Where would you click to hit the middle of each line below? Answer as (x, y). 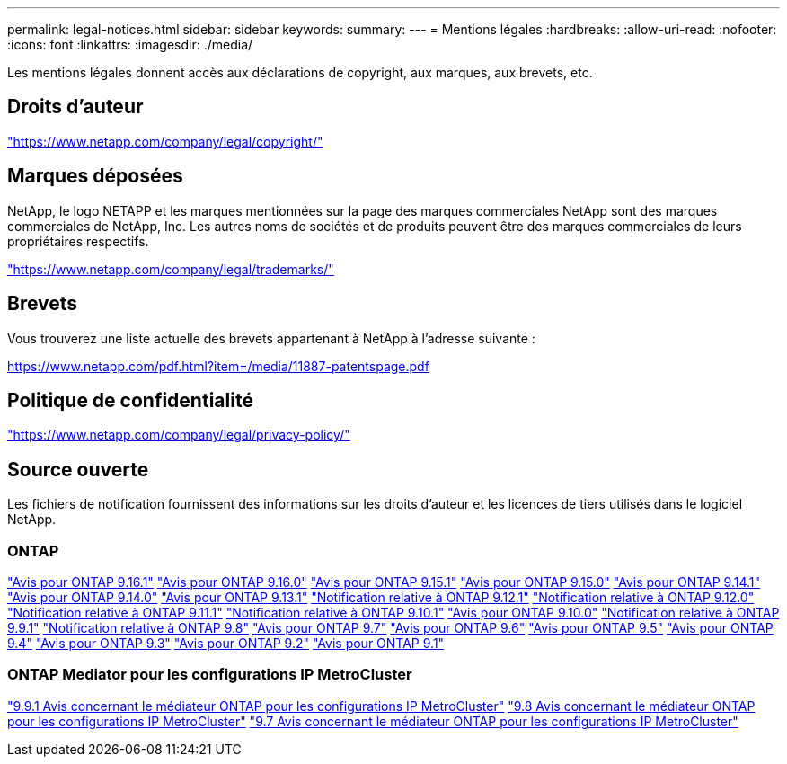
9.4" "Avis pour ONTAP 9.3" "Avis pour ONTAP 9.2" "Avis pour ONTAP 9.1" (226, 643)
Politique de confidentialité (130, 400)
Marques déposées (95, 176)
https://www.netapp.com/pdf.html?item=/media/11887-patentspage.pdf (218, 366)
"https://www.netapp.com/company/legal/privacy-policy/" (179, 435)
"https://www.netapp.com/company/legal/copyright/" (165, 141)
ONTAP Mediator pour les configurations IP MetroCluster (210, 675)
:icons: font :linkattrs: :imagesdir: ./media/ (130, 44)
